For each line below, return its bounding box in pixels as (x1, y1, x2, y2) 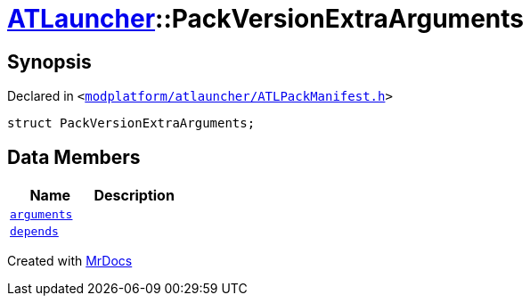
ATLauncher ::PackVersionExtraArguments (7, 4, 524, 34)
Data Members (7, 145, 141, 168)
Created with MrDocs (7, 253, 133, 269)
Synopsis (7, 50, 92, 73)
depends (10, 225, 59, 239)
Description (94, 186, 175, 205)
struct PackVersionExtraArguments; (7, 116, 256, 131)
